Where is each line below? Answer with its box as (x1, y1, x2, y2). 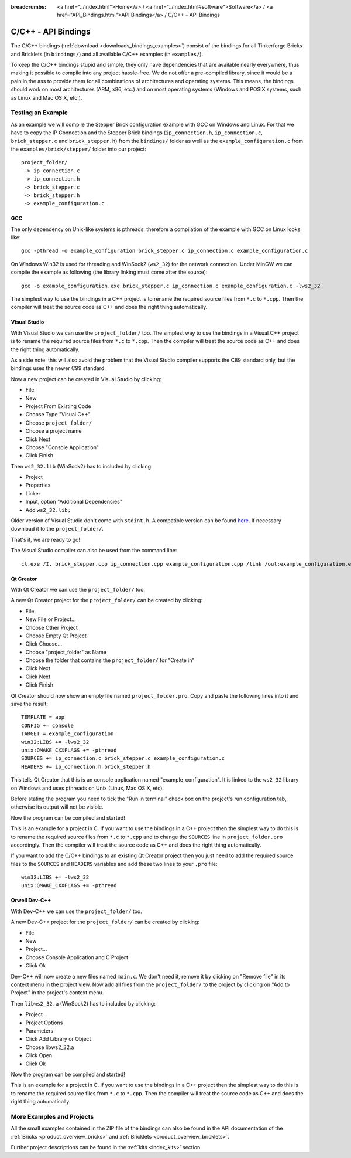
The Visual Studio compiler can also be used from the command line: (11, 547, 177, 554)
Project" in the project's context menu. (11, 989, 104, 996)
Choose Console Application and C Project (25, 953, 129, 961)
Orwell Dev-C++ (11, 897, 51, 904)
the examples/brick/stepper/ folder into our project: (11, 145, 146, 152)
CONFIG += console (21, 722, 74, 729)
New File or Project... (25, 616, 76, 623)
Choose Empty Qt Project (25, 632, 87, 639)
